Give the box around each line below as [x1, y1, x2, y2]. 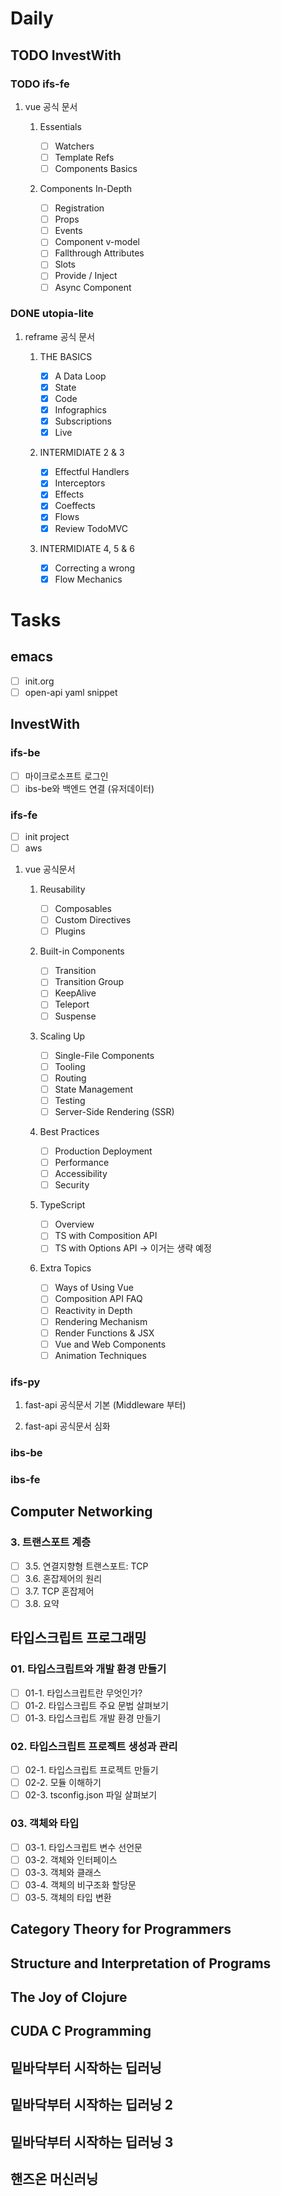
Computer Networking [10, 1503, 153, 1521]
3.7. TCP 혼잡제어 [24, 1585, 95, 1597]
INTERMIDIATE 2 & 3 [39, 447, 125, 459]
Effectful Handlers [54, 466, 130, 478]
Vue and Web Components [54, 1338, 167, 1350]
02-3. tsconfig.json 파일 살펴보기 [24, 1789, 158, 1801]
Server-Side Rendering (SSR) [54, 1105, 175, 1117]
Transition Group [54, 976, 125, 988]
